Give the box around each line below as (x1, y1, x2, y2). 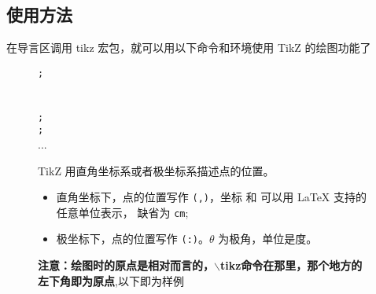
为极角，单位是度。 (218, 230, 318, 247)
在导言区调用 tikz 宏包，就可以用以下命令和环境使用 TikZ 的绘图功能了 (6, 39, 371, 56)
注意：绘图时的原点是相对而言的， (38, 257, 214, 274)
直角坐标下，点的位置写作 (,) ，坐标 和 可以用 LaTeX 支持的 (56, 189, 367, 205)
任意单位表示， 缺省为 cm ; (56, 204, 189, 220)
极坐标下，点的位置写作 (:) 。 (56, 230, 209, 247)
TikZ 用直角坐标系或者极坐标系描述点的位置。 (38, 162, 275, 178)
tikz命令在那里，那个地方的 (219, 257, 363, 274)
